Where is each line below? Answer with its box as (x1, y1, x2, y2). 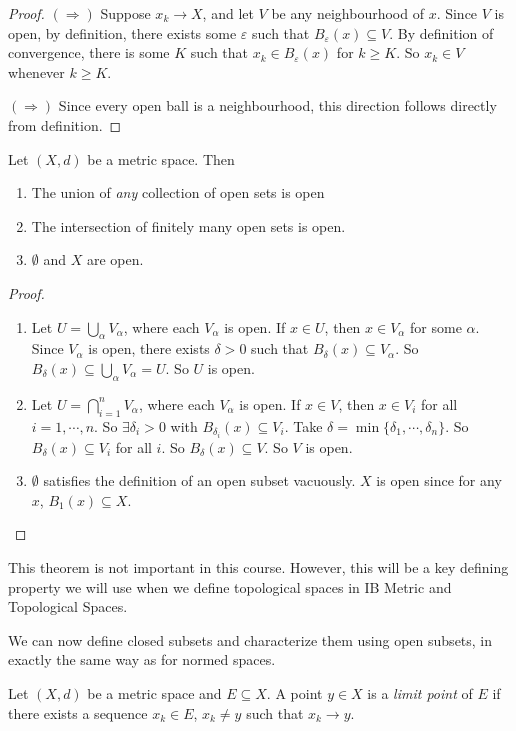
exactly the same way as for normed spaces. (8, 649, 276, 670)
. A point (266, 682, 323, 703)
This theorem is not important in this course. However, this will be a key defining (8, 556, 509, 577)
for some (410, 316, 462, 337)
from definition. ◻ (8, 114, 122, 135)
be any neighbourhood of (271, 3, 424, 23)
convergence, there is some (8, 42, 170, 63)
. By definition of (389, 22, 494, 43)
